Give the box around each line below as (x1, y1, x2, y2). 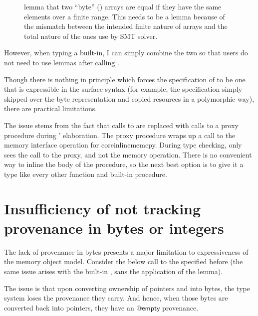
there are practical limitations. (4, 103, 97, 114)
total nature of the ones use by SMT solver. (24, 30, 158, 41)
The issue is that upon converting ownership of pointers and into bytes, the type (4, 283, 250, 293)
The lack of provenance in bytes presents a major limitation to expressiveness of (4, 246, 249, 257)
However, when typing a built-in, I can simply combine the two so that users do (4, 47, 248, 58)
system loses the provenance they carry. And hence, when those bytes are (4, 293, 228, 303)
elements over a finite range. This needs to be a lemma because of (24, 11, 225, 21)
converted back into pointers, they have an (4, 302, 134, 313)
